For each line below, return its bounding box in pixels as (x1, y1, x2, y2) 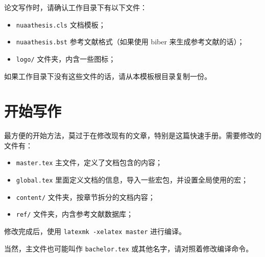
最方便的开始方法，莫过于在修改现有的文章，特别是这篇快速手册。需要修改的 (4, 130, 261, 141)
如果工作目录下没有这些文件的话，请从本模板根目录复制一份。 (4, 70, 211, 81)
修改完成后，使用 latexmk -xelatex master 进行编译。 (4, 226, 186, 237)
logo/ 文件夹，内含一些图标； (16, 53, 116, 64)
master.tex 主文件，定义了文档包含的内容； (16, 157, 163, 168)
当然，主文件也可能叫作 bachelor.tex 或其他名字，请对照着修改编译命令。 (4, 243, 253, 253)
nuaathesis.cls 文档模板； (16, 19, 106, 30)
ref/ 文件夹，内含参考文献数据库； (16, 209, 134, 219)
